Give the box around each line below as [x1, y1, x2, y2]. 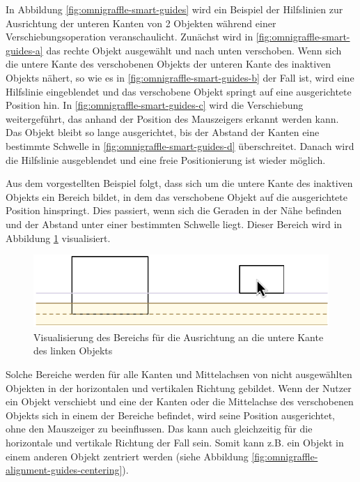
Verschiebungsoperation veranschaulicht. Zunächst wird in [6, 29, 253, 44]
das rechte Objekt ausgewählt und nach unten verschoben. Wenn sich [46, 43, 342, 57]
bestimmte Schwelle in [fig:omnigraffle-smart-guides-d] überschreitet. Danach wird [6, 138, 354, 153]
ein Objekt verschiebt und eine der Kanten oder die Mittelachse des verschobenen [6, 394, 354, 409]
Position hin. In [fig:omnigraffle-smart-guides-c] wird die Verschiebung [6, 98, 304, 112]
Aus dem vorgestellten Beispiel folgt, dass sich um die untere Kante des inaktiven [6, 176, 353, 190]
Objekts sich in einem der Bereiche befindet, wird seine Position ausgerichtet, [6, 407, 336, 422]
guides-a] [6, 43, 43, 57]
